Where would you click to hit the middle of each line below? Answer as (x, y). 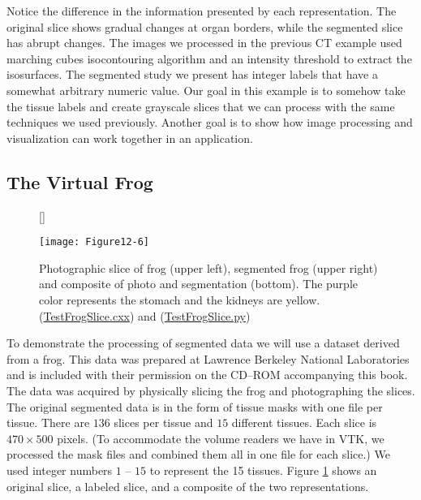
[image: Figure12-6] (95, 242)
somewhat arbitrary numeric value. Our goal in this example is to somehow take (206, 90)
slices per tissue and (163, 422)
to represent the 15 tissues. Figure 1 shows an (263, 470)
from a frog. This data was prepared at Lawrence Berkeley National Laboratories (208, 358)
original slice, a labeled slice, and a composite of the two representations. (188, 486)
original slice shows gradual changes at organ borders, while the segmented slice (205, 26)
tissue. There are (48, 422)
